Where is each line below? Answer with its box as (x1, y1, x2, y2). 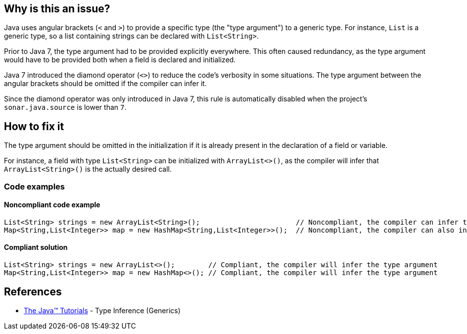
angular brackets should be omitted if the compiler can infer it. (4, 79, 207, 88)
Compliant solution (4, 243, 68, 252)
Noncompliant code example (4, 200, 100, 209)
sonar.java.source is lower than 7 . (4, 103, 127, 112)
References (4, 285, 62, 298)
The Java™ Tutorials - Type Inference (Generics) (24, 306, 181, 315)
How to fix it (4, 120, 64, 133)
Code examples (4, 181, 65, 191)
